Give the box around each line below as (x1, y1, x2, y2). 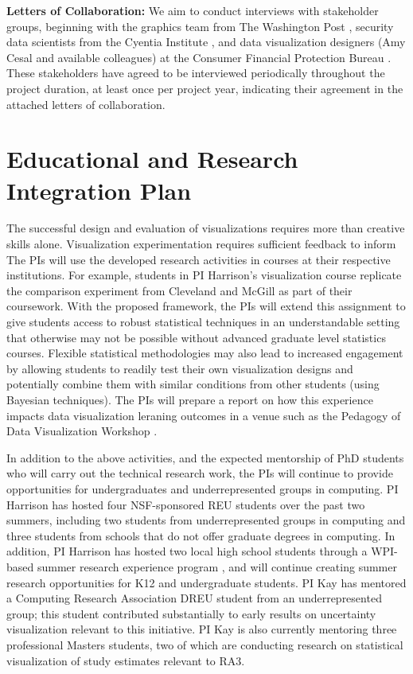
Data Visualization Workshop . (6, 423, 158, 439)
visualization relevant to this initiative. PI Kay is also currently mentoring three (6, 621, 397, 637)
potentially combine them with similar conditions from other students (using (6, 376, 380, 392)
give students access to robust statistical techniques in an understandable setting (6, 314, 400, 330)
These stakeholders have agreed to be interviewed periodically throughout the (6, 64, 385, 81)
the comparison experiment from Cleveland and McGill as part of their (6, 282, 353, 298)
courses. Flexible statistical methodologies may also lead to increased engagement (6, 345, 403, 361)
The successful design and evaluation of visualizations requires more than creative (6, 220, 405, 236)
